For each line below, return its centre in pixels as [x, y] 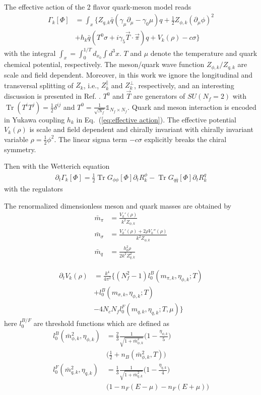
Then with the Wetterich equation [57, 166]
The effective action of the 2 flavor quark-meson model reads [98, 7]
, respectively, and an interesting [184, 85]
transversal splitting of [39, 85]
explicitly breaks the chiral [185, 139]
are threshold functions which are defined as [102, 323]
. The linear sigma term [91, 139]
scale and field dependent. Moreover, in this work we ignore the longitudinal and [128, 74]
